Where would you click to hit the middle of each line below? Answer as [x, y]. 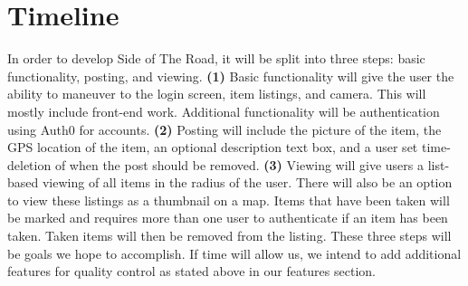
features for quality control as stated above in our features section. [191, 271]
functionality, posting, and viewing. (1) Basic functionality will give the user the [231, 76]
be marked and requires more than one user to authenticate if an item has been [228, 218]
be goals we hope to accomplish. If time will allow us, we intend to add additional [234, 253]
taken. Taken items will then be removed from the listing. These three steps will [229, 236]
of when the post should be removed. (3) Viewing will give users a [239, 164]
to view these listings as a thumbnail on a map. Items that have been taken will [229, 200]
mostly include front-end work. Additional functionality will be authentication [224, 111]
